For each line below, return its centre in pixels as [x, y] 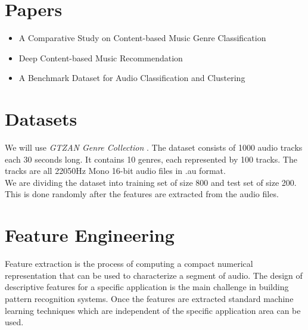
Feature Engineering [90, 235]
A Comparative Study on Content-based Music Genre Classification [142, 38]
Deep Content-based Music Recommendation [101, 57]
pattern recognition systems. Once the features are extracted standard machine [149, 298]
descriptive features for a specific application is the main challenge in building [147, 287]
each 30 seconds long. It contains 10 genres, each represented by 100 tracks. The [151, 159]
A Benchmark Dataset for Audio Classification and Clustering [132, 78]
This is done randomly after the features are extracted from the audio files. [142, 194]
